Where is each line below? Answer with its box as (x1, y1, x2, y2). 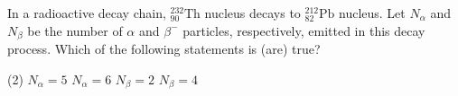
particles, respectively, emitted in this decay (182, 21, 425, 39)
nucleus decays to (204, 4, 301, 22)
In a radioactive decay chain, (7, 4, 166, 22)
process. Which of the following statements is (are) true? (7, 39, 321, 58)
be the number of (27, 21, 123, 39)
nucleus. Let (338, 4, 406, 22)
